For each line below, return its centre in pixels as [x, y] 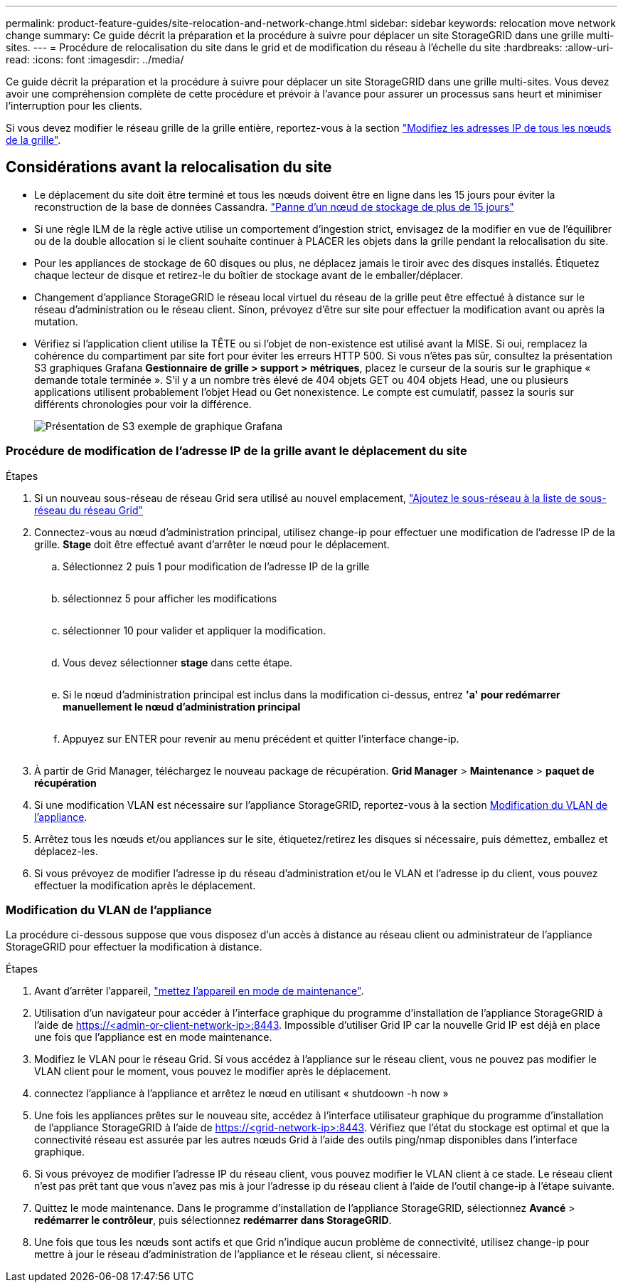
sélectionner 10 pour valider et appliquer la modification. [195, 630]
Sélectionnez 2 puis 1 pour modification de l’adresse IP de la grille [216, 566]
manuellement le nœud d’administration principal [182, 706]
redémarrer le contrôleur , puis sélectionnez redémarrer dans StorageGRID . [213, 1220]
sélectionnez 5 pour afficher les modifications [170, 598]
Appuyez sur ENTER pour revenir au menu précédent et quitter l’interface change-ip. [261, 738]
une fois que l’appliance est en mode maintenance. [153, 1037]
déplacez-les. [66, 851]
